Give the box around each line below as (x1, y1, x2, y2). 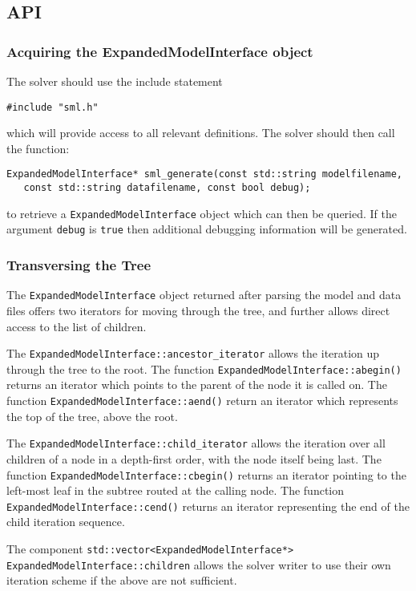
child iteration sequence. (6, 513, 125, 530)
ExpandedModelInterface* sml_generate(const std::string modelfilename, (6, 168, 402, 180)
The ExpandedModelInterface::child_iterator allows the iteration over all (6, 435, 386, 451)
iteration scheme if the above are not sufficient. (6, 572, 237, 589)
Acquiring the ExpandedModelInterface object (6, 41, 313, 61)
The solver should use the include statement (6, 73, 223, 89)
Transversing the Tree (6, 254, 151, 274)
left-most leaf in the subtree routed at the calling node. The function (6, 482, 345, 499)
